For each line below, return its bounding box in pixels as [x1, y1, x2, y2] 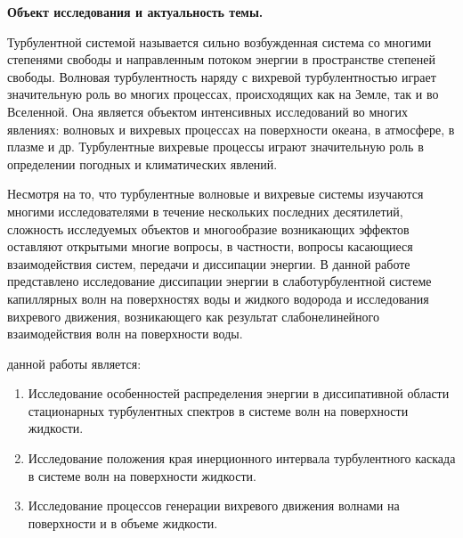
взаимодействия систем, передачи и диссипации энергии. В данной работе [7, 254, 410, 273]
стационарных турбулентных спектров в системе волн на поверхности [28, 401, 409, 420]
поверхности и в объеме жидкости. [28, 513, 218, 532]
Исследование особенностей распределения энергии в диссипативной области [28, 384, 450, 403]
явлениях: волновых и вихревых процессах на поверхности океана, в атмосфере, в [7, 119, 455, 138]
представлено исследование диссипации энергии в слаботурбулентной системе [7, 272, 432, 290]
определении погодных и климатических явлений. [7, 154, 278, 173]
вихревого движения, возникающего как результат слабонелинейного [7, 306, 379, 325]
